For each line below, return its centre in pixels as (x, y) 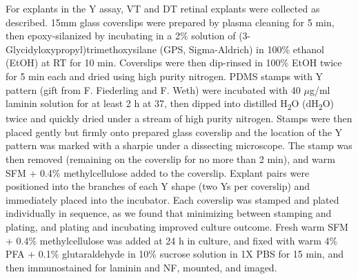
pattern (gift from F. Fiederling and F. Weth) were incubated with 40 (153, 89)
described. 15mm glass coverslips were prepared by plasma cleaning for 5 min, (170, 22)
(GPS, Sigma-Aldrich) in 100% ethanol (242, 49)
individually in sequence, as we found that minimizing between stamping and (169, 213)
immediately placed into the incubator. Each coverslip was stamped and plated (172, 199)
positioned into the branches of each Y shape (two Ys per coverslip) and (158, 186)
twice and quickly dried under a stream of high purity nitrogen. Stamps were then (179, 118)
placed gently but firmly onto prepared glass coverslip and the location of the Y (174, 132)
